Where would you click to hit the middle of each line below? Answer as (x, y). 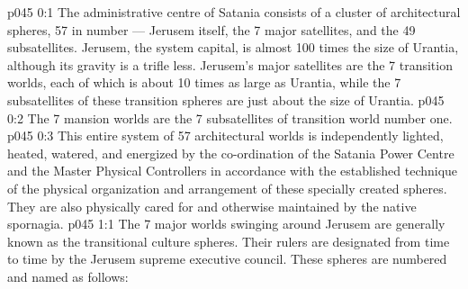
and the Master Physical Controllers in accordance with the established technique (233, 171)
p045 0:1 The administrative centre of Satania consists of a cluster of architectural (234, 12)
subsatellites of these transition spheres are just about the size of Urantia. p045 (226, 99)
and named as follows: (68, 276)
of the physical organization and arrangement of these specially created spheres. (227, 188)
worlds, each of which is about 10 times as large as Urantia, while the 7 (204, 82)
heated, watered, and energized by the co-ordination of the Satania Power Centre (231, 153)
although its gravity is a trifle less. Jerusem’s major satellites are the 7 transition (230, 64)
